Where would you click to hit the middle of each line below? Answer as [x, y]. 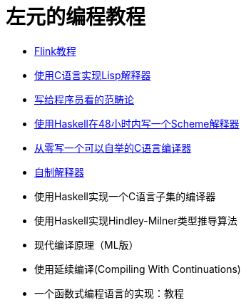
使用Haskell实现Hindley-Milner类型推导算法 [136, 220]
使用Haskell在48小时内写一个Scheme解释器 [137, 123]
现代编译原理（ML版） [87, 244]
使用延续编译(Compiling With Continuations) [138, 269]
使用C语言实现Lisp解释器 [93, 75]
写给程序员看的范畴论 [84, 99]
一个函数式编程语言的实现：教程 [109, 293]
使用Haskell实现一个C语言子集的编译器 [125, 196]
